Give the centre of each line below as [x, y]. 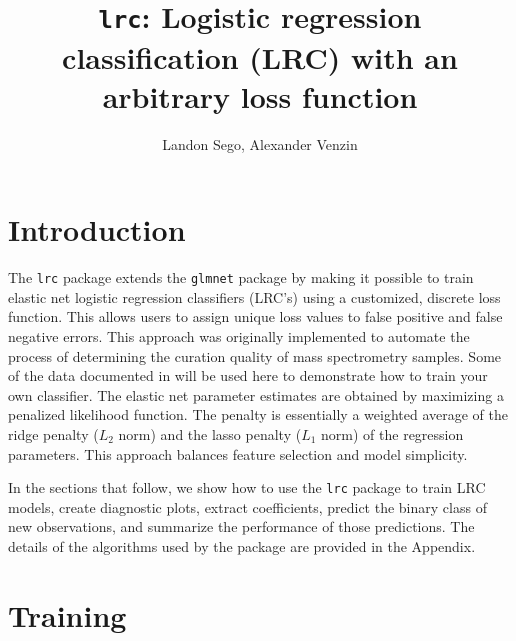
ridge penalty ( [53, 433]
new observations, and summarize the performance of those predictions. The [241, 526]
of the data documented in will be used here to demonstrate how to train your [248, 375]
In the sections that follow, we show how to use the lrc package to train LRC [247, 487]
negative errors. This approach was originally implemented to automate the [239, 336]
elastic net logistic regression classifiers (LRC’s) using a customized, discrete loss [254, 296]
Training [67, 614]
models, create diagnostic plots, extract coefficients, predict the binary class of [247, 506]
